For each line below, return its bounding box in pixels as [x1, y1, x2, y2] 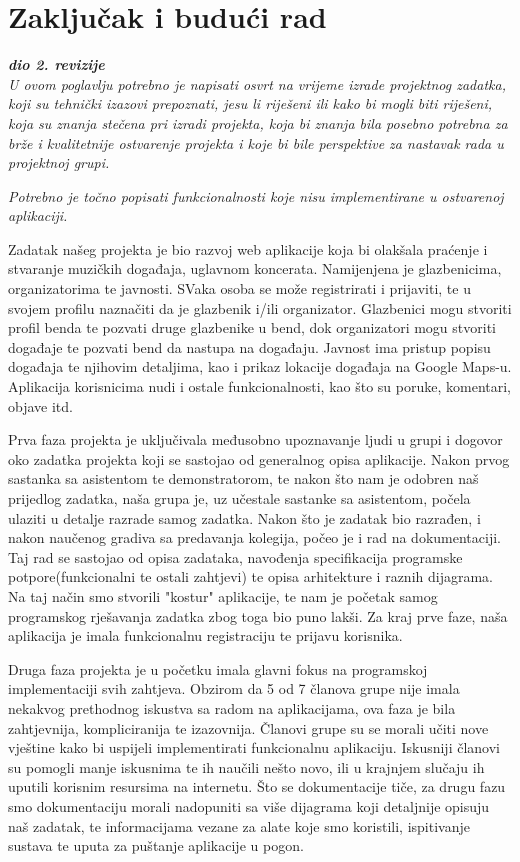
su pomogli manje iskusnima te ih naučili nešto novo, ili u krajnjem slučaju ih [8, 756, 485, 777]
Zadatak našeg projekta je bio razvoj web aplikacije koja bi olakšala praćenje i [8, 238, 488, 259]
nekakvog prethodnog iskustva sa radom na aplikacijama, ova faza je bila [8, 697, 456, 718]
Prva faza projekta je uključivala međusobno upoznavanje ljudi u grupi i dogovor [8, 429, 503, 450]
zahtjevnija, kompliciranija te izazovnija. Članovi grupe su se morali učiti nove [8, 717, 489, 738]
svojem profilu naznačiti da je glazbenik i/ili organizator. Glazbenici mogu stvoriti [8, 297, 512, 318]
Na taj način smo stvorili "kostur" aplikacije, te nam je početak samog [8, 585, 438, 606]
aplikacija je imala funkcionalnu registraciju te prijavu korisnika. [8, 625, 403, 646]
